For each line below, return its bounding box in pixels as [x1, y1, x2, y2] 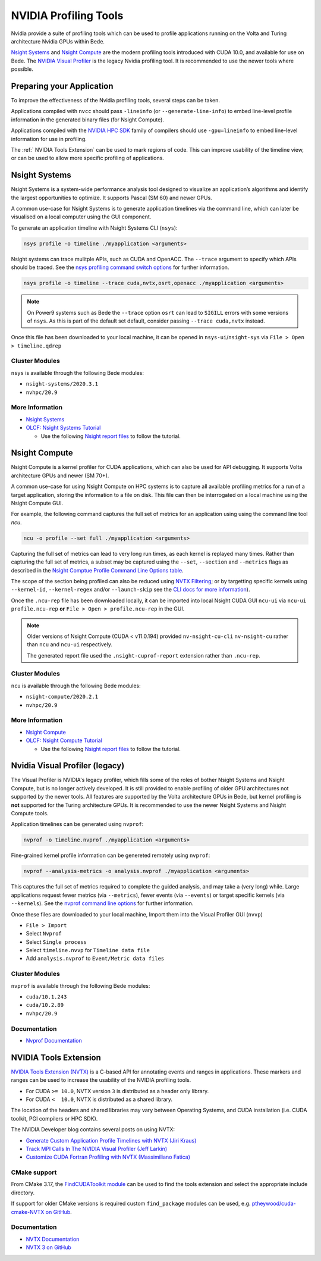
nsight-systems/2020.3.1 [26, 381, 98, 387]
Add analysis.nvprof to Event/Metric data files [26, 955, 165, 962]
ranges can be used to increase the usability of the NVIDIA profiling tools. [11, 1077, 191, 1084]
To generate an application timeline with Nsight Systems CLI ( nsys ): [11, 224, 178, 231]
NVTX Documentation [26, 1235, 80, 1243]
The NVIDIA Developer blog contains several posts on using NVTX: [11, 1126, 175, 1133]
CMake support [11, 1168, 57, 1176]
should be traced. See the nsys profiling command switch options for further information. [11, 264, 229, 271]
